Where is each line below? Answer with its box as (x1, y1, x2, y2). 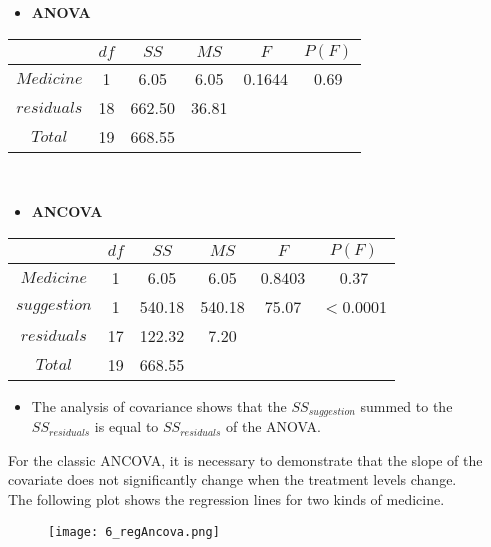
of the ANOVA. (226, 416, 321, 437)
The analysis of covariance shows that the (31, 395, 287, 416)
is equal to (94, 416, 159, 437)
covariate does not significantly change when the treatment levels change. (8, 469, 457, 490)
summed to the (360, 395, 453, 416)
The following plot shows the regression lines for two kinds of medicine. (8, 489, 445, 510)
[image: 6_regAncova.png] (48, 524, 220, 539)
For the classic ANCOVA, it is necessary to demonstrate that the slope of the (8, 449, 483, 470)
